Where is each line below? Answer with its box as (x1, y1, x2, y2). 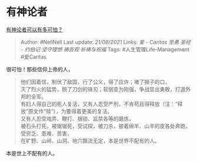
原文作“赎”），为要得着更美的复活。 (28, 107, 113, 115)
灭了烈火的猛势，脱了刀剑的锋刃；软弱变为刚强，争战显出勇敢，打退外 (20, 85, 191, 92)
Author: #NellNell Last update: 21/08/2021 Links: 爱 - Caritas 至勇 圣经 (20, 38, 191, 45)
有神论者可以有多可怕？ (6, 26, 63, 33)
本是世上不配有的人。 (6, 150, 58, 157)
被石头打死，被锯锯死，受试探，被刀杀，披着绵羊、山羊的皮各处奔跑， (20, 122, 191, 130)
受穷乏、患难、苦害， (20, 130, 72, 137)
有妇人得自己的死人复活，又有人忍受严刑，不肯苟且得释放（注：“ (20, 100, 178, 107)
